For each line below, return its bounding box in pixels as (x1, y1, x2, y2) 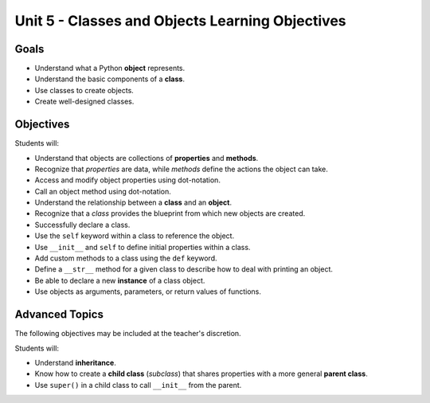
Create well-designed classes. (34, 96, 135, 107)
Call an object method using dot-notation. (34, 186, 171, 196)
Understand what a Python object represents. (34, 64, 186, 73)
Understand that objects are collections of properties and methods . (34, 153, 259, 162)
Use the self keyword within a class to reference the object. (34, 231, 235, 241)
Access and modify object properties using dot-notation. (34, 175, 221, 185)
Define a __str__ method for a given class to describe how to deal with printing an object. (34, 264, 334, 274)
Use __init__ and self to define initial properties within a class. (34, 242, 251, 252)
